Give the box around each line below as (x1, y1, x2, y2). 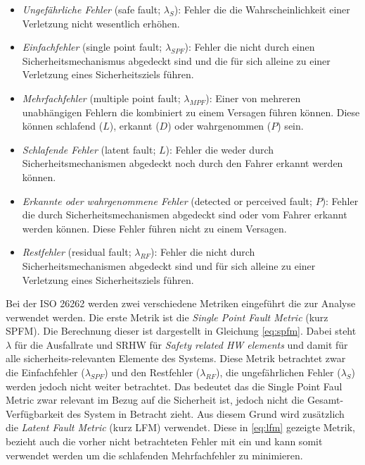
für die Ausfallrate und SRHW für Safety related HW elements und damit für (14, 337, 348, 352)
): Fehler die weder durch (165, 142, 274, 156)
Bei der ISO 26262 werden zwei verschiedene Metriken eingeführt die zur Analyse (6, 296, 356, 311)
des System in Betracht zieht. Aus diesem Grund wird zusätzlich (67, 406, 345, 421)
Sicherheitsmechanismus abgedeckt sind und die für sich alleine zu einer (22, 53, 331, 68)
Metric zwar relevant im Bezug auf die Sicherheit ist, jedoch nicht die (6, 392, 305, 407)
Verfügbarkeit (6, 406, 64, 421)
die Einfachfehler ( (6, 365, 85, 380)
